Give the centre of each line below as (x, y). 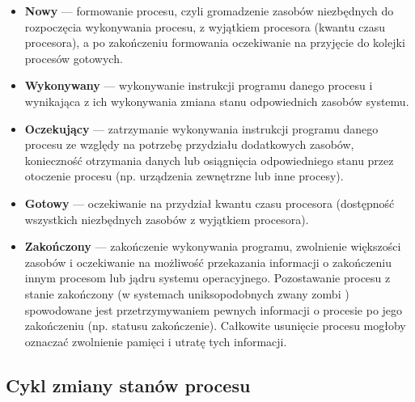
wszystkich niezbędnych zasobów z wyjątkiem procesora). (167, 219)
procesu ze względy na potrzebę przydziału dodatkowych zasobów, (189, 144)
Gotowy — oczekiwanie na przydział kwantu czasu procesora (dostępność (210, 203)
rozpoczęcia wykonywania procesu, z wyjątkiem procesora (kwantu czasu (205, 26)
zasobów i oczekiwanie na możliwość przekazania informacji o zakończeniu (208, 262)
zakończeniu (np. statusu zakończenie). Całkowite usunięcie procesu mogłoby (215, 326)
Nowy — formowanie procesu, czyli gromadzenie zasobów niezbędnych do (209, 11)
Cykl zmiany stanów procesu (128, 385)
